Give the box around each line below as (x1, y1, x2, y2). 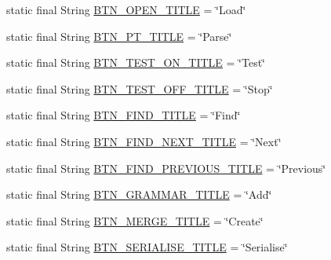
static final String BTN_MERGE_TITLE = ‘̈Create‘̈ (6, 212, 264, 229)
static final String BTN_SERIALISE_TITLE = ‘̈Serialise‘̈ (6, 239, 288, 255)
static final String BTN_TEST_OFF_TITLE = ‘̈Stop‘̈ (6, 80, 273, 97)
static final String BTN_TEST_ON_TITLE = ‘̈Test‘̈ (6, 54, 265, 71)
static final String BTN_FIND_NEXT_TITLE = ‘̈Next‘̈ (6, 133, 282, 149)
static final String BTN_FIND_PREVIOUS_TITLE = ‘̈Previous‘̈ (6, 159, 326, 176)
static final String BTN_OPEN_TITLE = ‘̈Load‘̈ (6, 2, 246, 17)
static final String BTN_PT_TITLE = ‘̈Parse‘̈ (6, 27, 232, 44)
